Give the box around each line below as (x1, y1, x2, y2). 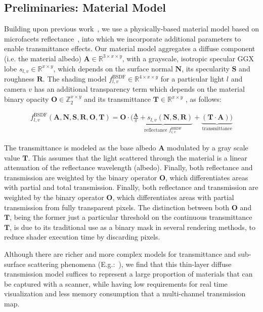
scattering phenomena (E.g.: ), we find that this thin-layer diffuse (28, 258, 232, 269)
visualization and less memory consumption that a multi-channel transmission (4, 288, 246, 299)
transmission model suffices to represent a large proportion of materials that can (4, 268, 253, 279)
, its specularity (182, 63, 230, 73)
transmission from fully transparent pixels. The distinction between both (4, 202, 230, 212)
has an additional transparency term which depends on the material (34, 84, 245, 94)
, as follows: (185, 94, 222, 104)
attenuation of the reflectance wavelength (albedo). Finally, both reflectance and (4, 162, 253, 173)
